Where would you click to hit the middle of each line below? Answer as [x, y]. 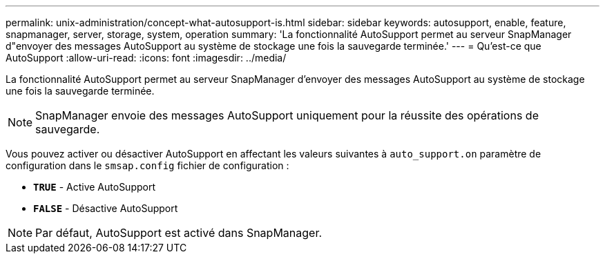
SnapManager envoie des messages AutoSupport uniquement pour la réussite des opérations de [287, 115]
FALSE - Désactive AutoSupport [106, 208]
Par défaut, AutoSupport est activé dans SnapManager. [179, 233]
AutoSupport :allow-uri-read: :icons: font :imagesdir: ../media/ [146, 58]
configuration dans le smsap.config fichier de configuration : [147, 165]
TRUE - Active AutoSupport [94, 187]
